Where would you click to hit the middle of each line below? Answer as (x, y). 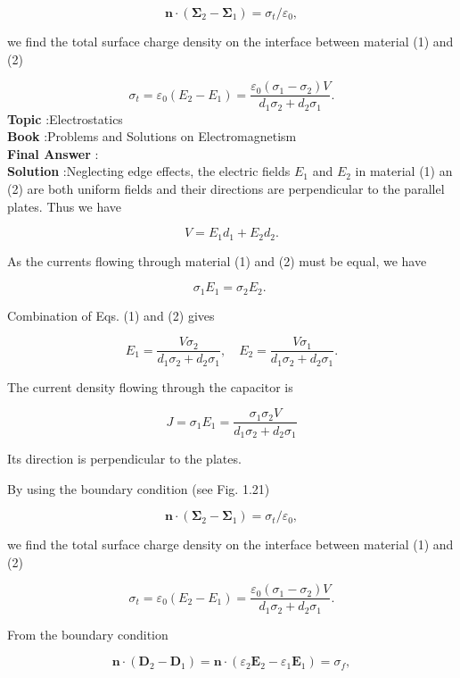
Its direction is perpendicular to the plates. (124, 458)
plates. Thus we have (65, 206)
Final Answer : (53, 153)
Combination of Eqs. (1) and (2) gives (111, 315)
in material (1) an (404, 171)
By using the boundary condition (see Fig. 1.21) (139, 488)
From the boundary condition (88, 634)
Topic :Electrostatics (65, 118)
